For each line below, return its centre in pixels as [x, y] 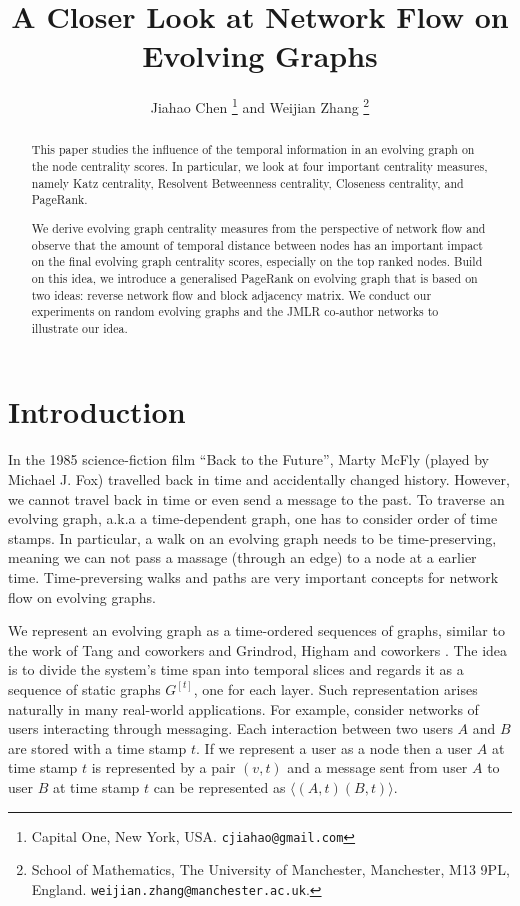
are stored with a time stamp [97, 747]
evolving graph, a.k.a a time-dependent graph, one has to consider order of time [253, 518]
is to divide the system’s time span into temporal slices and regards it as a [236, 669]
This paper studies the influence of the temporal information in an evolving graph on [253, 149]
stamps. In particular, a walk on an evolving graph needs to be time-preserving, [252, 537]
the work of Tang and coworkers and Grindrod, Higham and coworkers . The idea [258, 649]
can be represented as [219, 786]
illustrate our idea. [79, 327]
